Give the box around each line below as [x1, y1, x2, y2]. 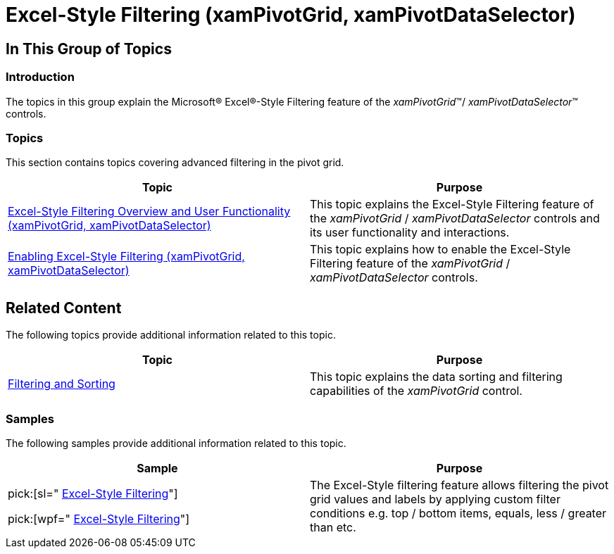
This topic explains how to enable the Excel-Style [310, 242, 571, 257]
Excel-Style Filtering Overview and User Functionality [8, 204, 291, 219]
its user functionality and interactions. [310, 225, 510, 240]
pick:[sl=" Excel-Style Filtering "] [8, 486, 178, 501]
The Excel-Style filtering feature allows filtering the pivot [310, 477, 609, 492]
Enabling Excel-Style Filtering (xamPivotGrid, [8, 249, 245, 264]
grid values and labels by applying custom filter [310, 491, 560, 506]
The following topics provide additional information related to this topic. [6, 329, 336, 341]
